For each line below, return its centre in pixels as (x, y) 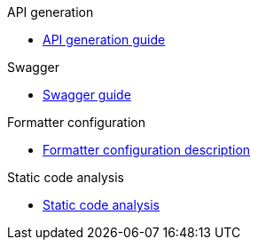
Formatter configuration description (147, 150)
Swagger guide (87, 95)
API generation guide (104, 40)
